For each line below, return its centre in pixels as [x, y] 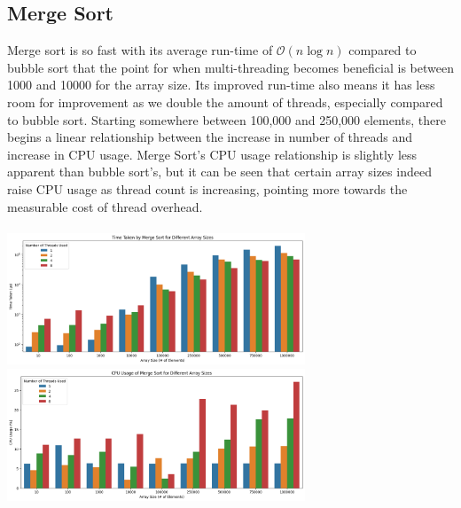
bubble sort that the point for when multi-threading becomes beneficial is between [230, 67]
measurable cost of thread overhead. [105, 206]
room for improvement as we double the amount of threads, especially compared [225, 102]
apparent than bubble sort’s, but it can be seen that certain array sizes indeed [219, 172]
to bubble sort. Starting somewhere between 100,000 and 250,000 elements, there [227, 119]
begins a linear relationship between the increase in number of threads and [210, 137]
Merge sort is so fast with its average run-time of [140, 50]
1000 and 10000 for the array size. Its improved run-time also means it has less [221, 85]
